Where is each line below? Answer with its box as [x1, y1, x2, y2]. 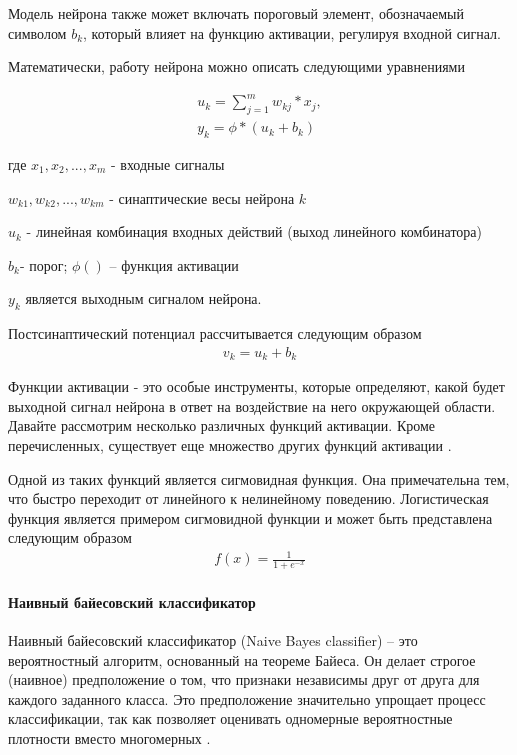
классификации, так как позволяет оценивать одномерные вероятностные [8, 708, 453, 729]
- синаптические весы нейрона [109, 187, 295, 208]
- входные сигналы [110, 153, 225, 174]
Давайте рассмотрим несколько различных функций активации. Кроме [8, 415, 436, 436]
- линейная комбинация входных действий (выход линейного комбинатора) [26, 221, 483, 242]
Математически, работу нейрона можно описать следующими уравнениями [8, 56, 465, 77]
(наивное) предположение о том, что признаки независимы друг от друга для [8, 669, 480, 690]
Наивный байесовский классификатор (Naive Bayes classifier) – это [8, 630, 418, 651]
